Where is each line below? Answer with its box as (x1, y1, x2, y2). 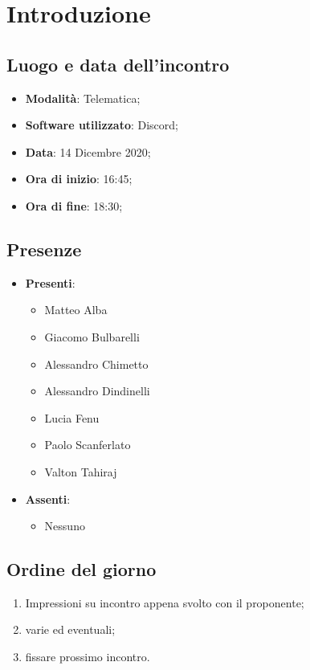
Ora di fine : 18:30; (25, 197, 123, 214)
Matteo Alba (44, 301, 108, 318)
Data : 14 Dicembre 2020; (25, 143, 151, 160)
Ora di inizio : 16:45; (25, 170, 133, 187)
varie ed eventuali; (25, 621, 116, 638)
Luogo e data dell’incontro (6, 51, 230, 76)
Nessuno (44, 517, 85, 534)
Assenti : (25, 490, 71, 507)
